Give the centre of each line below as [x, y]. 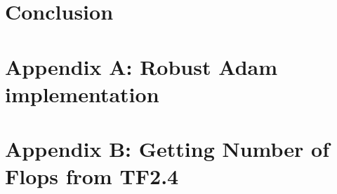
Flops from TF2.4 [92, 176]
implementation [82, 93]
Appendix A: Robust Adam [141, 66]
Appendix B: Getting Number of [167, 149]
